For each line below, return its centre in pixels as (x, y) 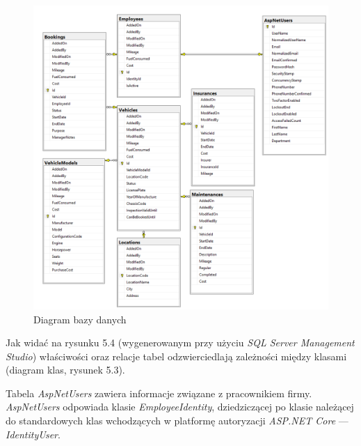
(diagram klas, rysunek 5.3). (65, 370)
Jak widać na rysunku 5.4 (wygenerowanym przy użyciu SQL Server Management (180, 343)
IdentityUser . (33, 434)
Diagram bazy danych (80, 319)
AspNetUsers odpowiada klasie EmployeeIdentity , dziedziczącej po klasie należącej (180, 407)
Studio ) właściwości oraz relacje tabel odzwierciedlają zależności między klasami (176, 356)
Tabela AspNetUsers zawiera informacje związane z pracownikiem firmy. (159, 393)
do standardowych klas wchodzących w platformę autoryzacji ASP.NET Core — (177, 421)
